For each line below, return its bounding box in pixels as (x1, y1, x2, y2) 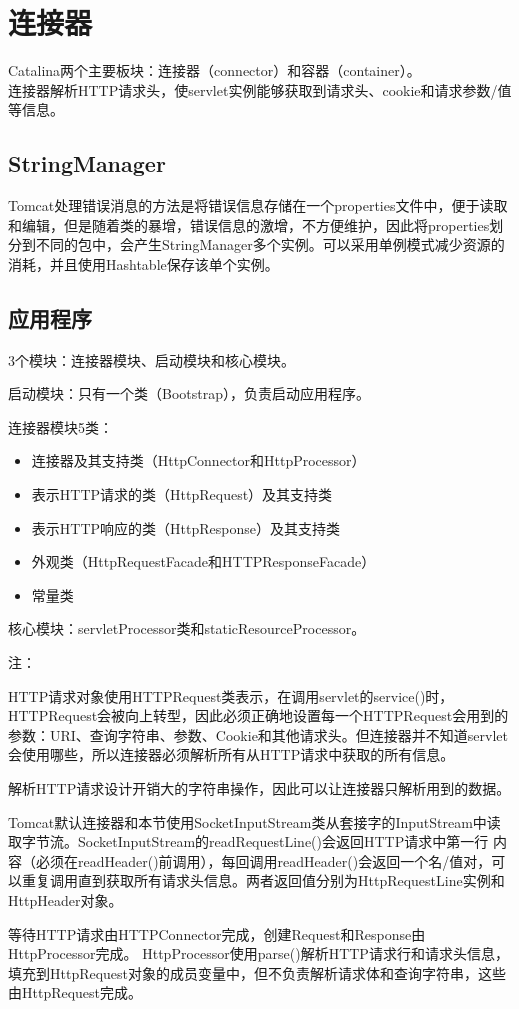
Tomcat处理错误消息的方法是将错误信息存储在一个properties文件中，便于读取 (8, 195, 508, 216)
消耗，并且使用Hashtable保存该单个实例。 (8, 253, 279, 274)
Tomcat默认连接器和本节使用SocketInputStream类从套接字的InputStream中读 (8, 811, 501, 832)
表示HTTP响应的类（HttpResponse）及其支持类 (31, 517, 340, 538)
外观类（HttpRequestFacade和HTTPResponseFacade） (31, 551, 376, 572)
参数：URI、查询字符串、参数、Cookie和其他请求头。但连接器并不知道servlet (8, 724, 509, 745)
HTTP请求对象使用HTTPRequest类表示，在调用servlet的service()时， (8, 685, 454, 706)
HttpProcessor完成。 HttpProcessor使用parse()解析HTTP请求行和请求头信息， (8, 943, 509, 964)
